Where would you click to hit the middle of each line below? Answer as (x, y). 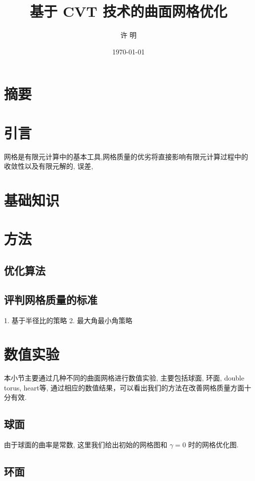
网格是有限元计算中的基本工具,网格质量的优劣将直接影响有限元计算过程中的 (126, 156)
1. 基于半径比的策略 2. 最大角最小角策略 (68, 320)
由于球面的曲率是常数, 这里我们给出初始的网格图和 (86, 445)
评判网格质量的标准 (51, 299)
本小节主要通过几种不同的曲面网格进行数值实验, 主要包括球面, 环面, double (124, 378)
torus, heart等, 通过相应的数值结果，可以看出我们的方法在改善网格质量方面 (124, 387)
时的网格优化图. (213, 445)
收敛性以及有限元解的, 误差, (49, 166)
